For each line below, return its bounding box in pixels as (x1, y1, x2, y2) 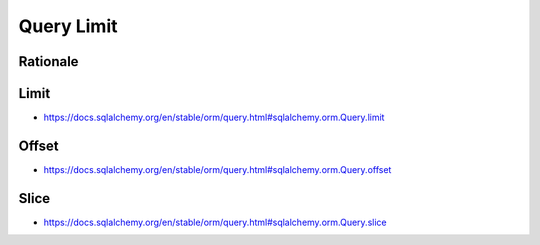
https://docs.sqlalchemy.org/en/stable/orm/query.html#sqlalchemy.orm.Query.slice (43, 216, 387, 228)
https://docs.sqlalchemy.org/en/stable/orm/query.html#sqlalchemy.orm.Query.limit (43, 111, 385, 124)
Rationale (18, 53, 79, 70)
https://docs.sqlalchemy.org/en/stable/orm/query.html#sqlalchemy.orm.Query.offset (43, 163, 392, 175)
